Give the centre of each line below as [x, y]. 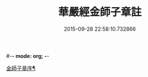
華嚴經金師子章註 [100, 12]
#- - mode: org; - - [28, 56]
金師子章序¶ [21, 68]
